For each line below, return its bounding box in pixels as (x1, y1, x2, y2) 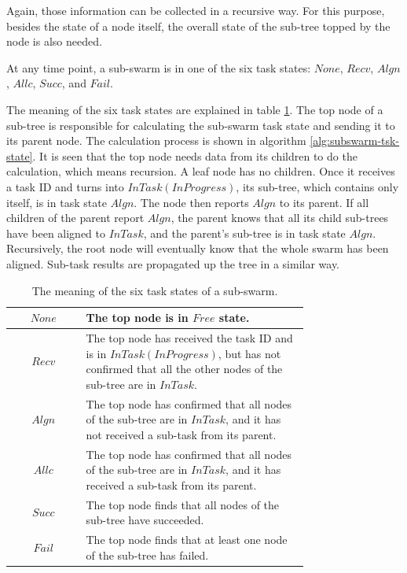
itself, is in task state (6, 194, 107, 210)
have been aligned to (6, 224, 105, 241)
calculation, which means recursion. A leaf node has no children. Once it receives (6, 163, 395, 179)
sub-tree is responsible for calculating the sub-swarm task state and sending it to (6, 116, 395, 133)
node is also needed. (6, 33, 102, 50)
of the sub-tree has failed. (86, 546, 209, 563)
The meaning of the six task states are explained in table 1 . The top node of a (6, 101, 383, 117)
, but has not (218, 345, 281, 361)
